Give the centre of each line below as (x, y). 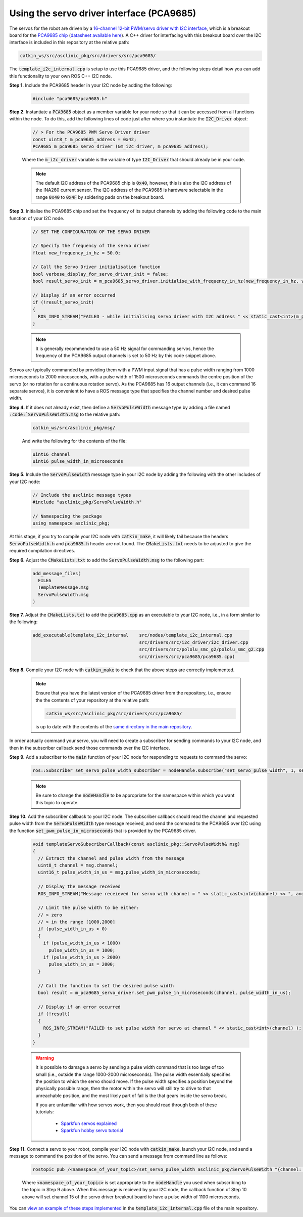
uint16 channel (51, 454)
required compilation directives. (42, 551)
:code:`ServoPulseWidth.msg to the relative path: (65, 414)
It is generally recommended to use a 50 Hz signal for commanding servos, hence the (125, 349)
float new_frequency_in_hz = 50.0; (77, 253)
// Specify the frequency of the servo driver (91, 246)
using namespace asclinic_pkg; (71, 523)
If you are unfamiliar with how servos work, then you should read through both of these (126, 1105)
